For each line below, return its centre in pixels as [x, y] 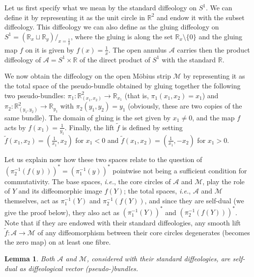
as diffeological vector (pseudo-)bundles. [79, 268]
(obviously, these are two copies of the [185, 106]
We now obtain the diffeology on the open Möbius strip [88, 76]
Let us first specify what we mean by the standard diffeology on [101, 7]
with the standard [189, 59]
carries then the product [213, 49]
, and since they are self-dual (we [194, 200]
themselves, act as [31, 200]
